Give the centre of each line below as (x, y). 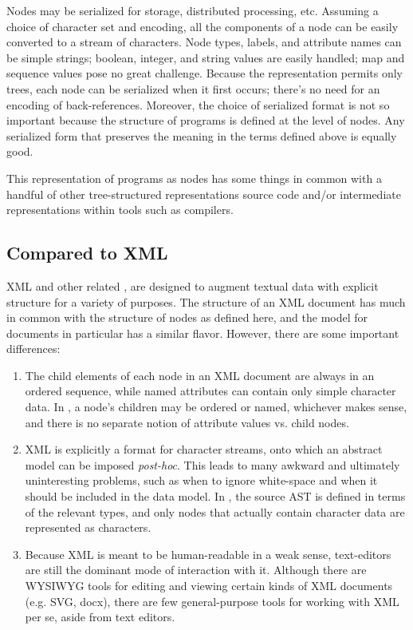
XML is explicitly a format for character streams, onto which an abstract (204, 449)
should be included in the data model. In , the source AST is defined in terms (215, 496)
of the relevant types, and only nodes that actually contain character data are (215, 511)
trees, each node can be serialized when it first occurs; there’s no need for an (193, 88)
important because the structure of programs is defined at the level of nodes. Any (206, 120)
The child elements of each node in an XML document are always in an (200, 375)
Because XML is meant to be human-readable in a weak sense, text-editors (208, 554)
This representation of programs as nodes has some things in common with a (194, 178)
